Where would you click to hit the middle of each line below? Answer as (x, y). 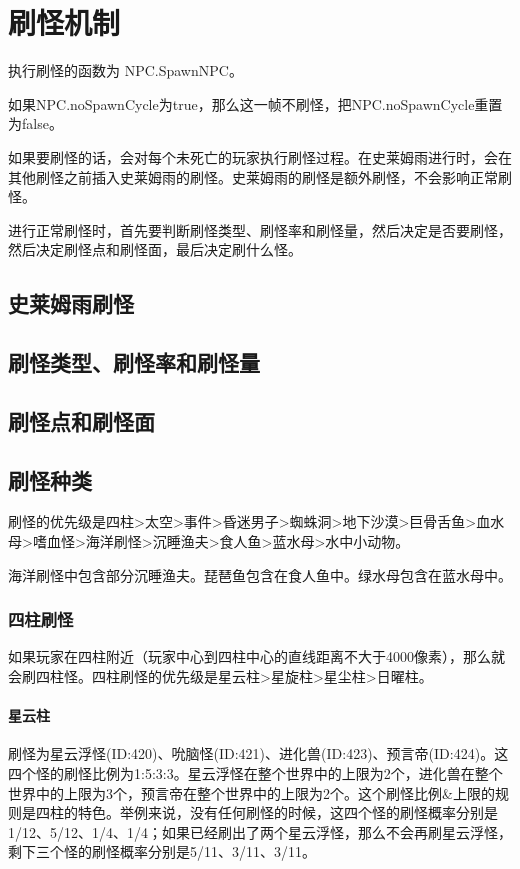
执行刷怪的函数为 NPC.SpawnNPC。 (125, 70)
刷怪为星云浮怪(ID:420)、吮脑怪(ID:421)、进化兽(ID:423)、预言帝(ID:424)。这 (258, 753)
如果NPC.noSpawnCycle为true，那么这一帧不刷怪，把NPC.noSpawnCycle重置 (255, 103)
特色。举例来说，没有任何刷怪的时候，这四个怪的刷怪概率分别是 (287, 812)
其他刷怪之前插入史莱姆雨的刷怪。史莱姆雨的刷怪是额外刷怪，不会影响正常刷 (260, 176)
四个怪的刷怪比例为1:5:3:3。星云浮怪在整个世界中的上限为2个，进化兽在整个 (255, 773)
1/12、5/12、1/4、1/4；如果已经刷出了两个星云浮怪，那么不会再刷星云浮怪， (260, 831)
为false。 (35, 123)
